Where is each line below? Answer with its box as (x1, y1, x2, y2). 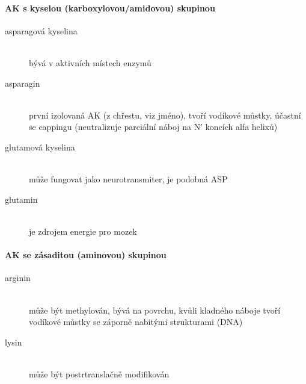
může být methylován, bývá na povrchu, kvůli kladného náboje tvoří (29, 303, 281, 316)
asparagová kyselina (5, 24, 78, 37)
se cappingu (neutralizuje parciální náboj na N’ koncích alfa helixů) (29, 120, 278, 133)
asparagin (5, 76, 40, 89)
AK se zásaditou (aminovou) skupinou (5, 249, 167, 261)
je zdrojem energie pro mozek (29, 225, 137, 237)
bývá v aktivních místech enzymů (29, 56, 151, 69)
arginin (5, 271, 31, 284)
